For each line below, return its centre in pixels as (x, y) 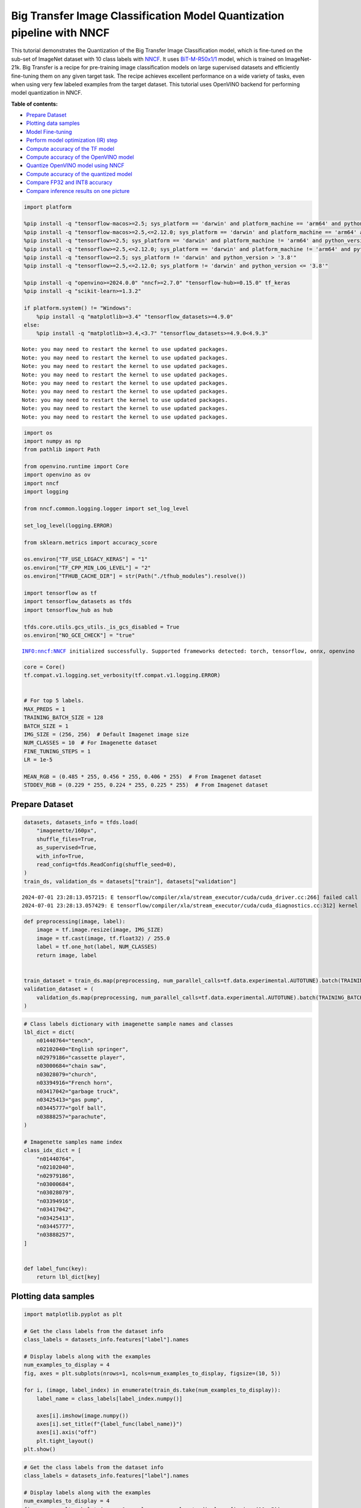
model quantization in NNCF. (47, 93)
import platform (48, 207)
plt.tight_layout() (65, 1441)
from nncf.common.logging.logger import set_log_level (106, 509)
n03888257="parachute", (71, 1117)
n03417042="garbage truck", (78, 1091)
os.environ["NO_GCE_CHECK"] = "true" (79, 635)
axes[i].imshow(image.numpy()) (82, 1415)
